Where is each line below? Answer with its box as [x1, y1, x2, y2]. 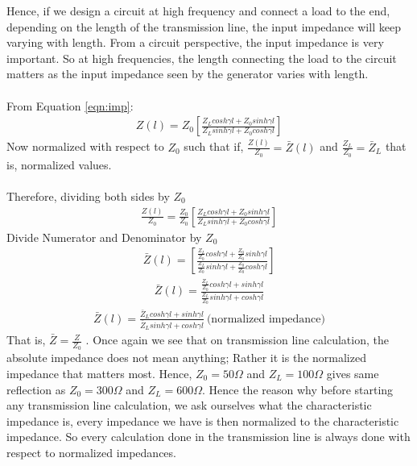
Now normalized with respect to [6, 138, 164, 155]
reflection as [6, 381, 66, 397]
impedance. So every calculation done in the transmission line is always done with [6, 428, 411, 445]
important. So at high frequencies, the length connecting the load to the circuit [6, 49, 397, 66]
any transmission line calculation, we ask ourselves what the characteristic [6, 397, 372, 414]
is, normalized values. [6, 156, 112, 173]
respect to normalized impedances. [6, 443, 176, 460]
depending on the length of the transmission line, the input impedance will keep [6, 18, 401, 35]
